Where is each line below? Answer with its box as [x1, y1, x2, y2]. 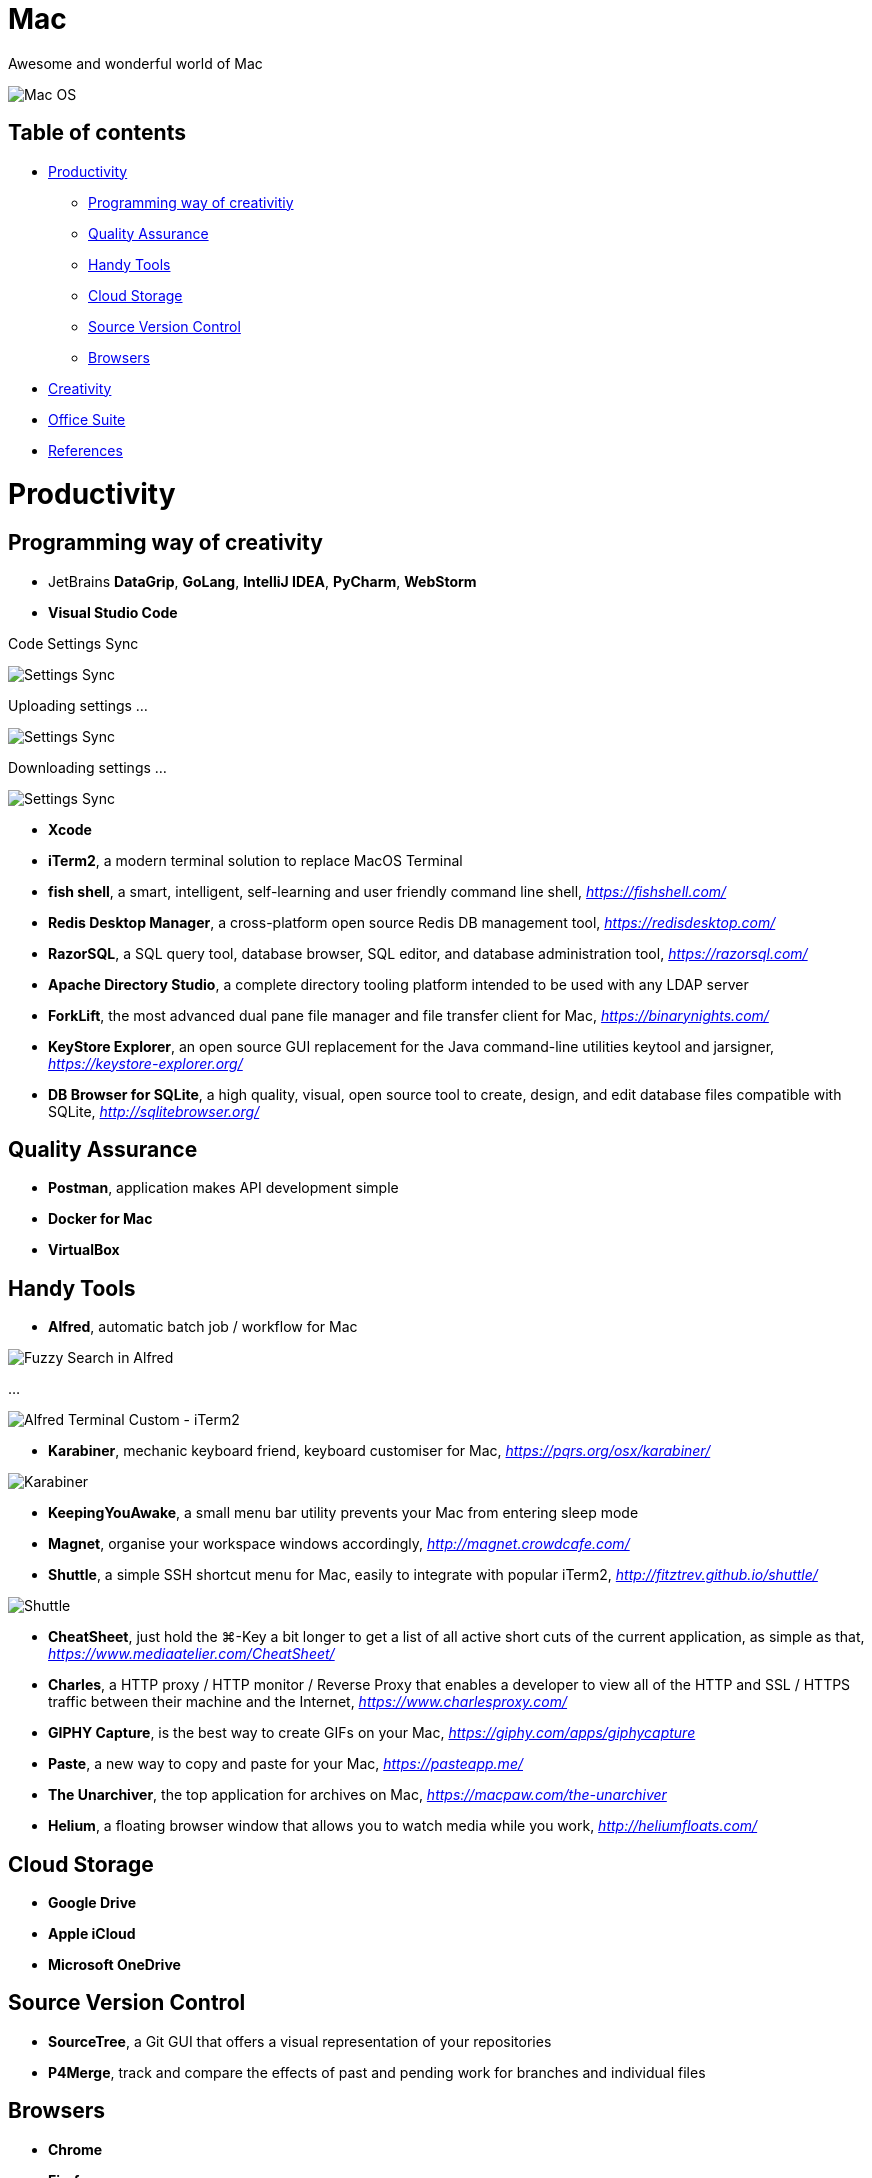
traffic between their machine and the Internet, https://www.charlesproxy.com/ [48, 1693, 568, 1711]
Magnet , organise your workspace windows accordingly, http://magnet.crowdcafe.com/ [48, 1535, 630, 1553]
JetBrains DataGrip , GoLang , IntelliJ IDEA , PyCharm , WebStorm [48, 572, 477, 590]
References [48, 441, 123, 459]
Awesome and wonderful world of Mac [8, 54, 263, 72]
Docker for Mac [48, 1210, 153, 1228]
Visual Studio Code [48, 603, 178, 621]
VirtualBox [48, 1241, 120, 1259]
